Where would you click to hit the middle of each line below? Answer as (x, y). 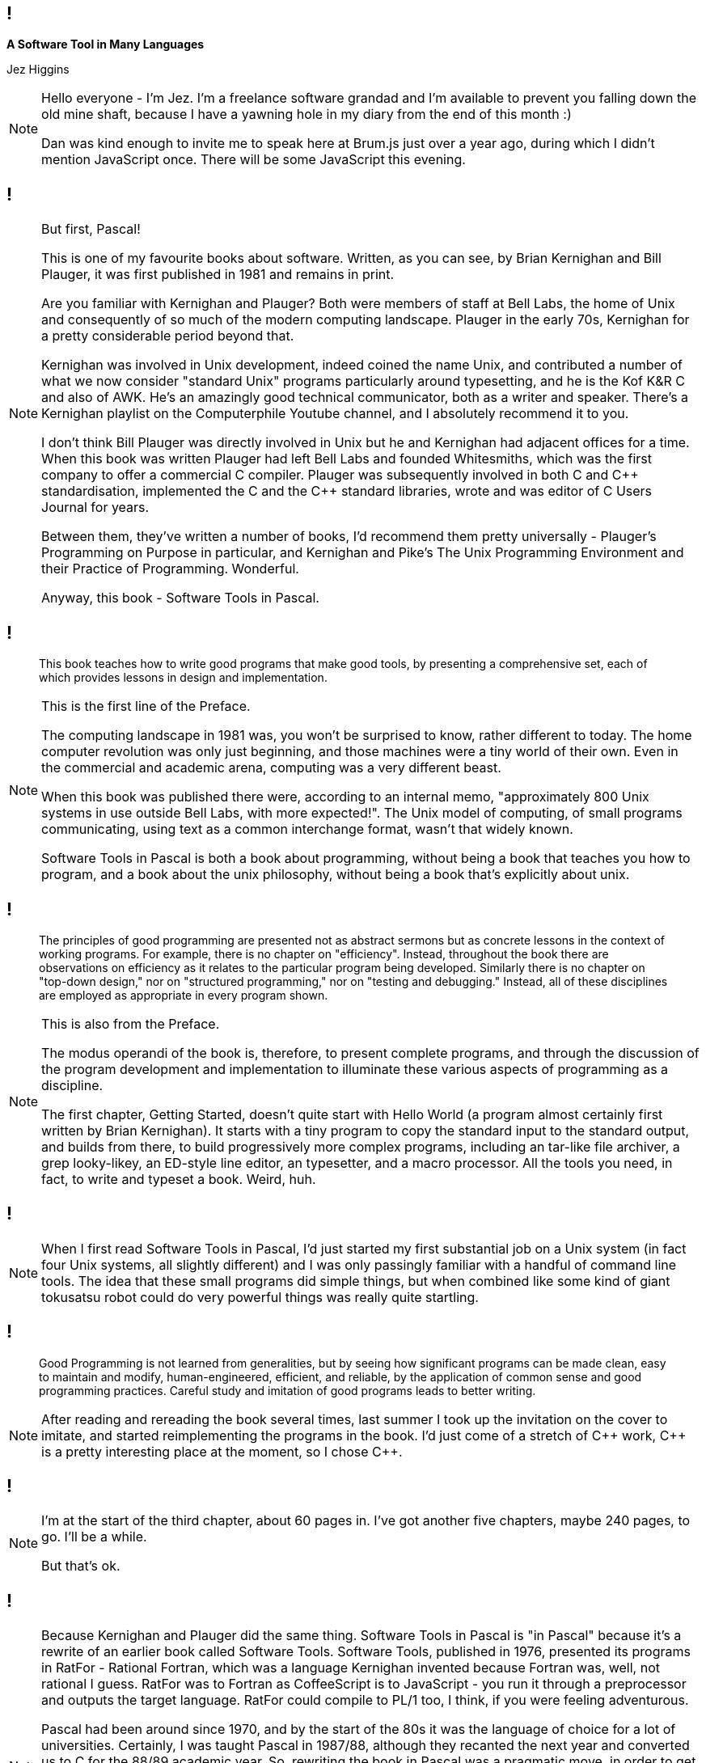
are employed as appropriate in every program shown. (184, 995)
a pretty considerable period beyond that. (168, 336)
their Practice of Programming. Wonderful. (170, 569)
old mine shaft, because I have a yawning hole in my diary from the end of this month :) (306, 114)
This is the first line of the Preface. (146, 706)
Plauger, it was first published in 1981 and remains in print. (218, 275)
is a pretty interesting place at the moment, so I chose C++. (222, 1451)
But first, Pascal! (91, 229)
